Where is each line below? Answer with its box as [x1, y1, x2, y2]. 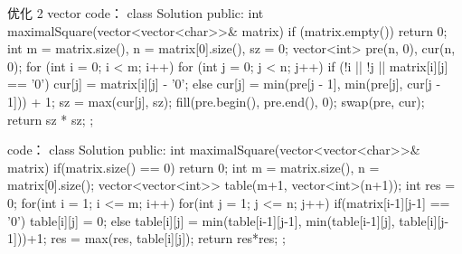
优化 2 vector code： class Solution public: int [7, 4, 264, 22]
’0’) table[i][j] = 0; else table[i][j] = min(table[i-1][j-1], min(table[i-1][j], [7, 211, 395, 230]
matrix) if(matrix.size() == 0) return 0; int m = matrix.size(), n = [7, 157, 380, 176]
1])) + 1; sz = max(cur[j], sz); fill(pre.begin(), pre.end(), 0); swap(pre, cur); [7, 91, 425, 110]
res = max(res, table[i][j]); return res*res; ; [51, 229, 286, 248]
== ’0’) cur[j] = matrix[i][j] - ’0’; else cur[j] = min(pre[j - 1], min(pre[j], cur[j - [7, 74, 441, 93]
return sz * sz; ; [7, 109, 94, 128]
